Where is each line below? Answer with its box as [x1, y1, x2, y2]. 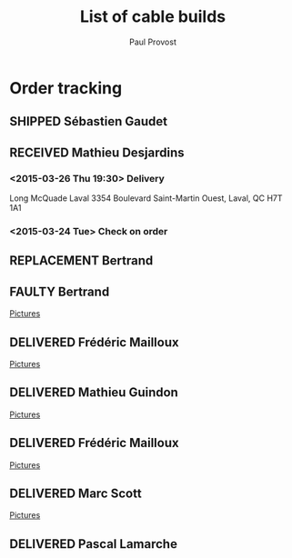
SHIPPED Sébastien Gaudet [9, 114, 168, 129]
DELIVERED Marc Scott [9, 485, 143, 501]
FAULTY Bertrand [9, 284, 110, 299]
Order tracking [9, 77, 123, 98]
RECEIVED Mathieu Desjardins [9, 144, 185, 160]
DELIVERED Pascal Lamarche [9, 536, 177, 552]
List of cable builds [79, 6, 227, 27]
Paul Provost [128, 36, 177, 47]
